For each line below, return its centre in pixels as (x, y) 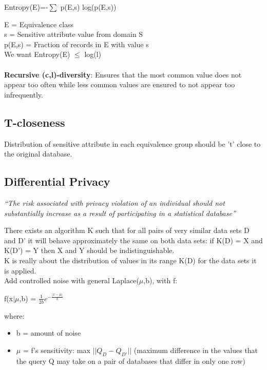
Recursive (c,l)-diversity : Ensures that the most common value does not (123, 74)
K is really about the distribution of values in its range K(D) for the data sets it (130, 260)
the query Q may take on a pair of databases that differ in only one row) (131, 361)
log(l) (93, 54)
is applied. (20, 270)
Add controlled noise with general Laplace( (72, 280)
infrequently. (24, 94)
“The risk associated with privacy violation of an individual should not (115, 202)
